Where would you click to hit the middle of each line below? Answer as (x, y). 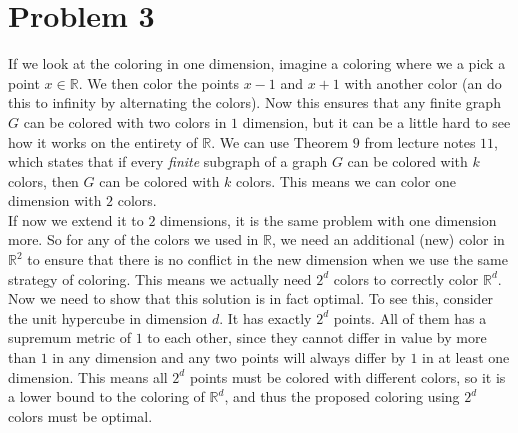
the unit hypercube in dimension (108, 317)
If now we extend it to (76, 219)
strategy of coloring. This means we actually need (160, 278)
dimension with (55, 200)
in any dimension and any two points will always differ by (229, 357)
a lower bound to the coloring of (106, 396)
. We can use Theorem (280, 141)
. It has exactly (265, 317)
